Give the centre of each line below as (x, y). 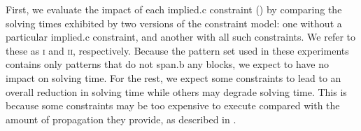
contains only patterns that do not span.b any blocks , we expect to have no (167, 64)
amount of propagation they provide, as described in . (121, 119)
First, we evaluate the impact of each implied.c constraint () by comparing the (174, 9)
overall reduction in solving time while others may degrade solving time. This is (176, 91)
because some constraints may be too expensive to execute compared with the (173, 105)
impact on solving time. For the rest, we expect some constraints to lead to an (174, 77)
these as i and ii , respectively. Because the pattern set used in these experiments (177, 50)
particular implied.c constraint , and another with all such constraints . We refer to (180, 37)
